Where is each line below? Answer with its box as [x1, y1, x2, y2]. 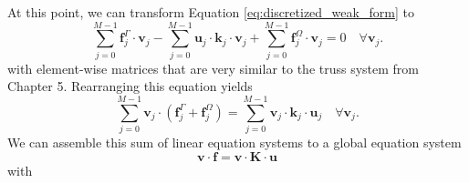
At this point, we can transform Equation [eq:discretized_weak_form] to [7, 3, 414, 21]
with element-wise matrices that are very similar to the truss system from [7, 58, 420, 77]
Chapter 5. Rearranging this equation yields [7, 76, 253, 96]
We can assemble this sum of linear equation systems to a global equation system [7, 133, 462, 152]
